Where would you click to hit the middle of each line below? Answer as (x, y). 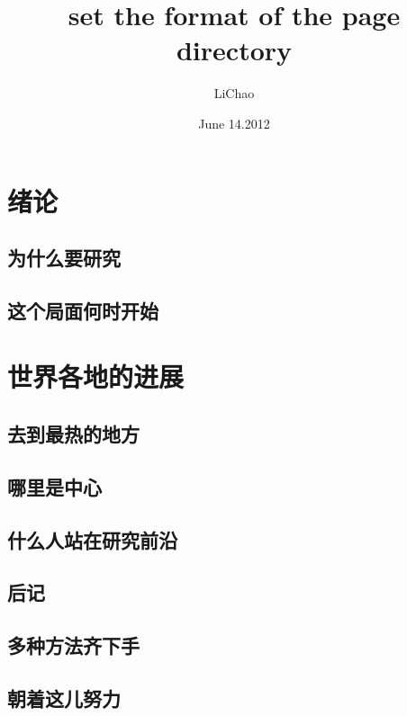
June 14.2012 (234, 123)
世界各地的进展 (96, 376)
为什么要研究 (64, 258)
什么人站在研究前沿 (92, 539)
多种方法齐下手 (73, 645)
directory (234, 50)
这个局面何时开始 (83, 310)
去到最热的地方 (73, 434)
